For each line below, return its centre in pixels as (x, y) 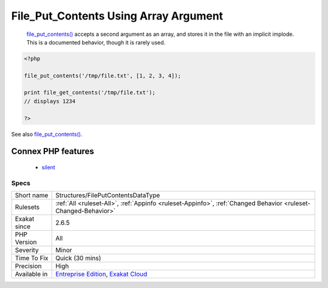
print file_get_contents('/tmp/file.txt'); (90, 93)
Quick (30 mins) (78, 258)
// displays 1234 (50, 101)
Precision (28, 266)
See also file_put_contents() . (47, 134)
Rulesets (27, 207)
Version (26, 242)
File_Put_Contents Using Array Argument (117, 16)
